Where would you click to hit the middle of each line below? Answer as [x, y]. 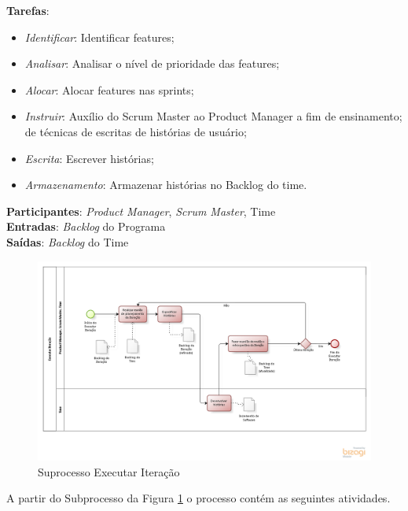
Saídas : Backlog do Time [68, 241]
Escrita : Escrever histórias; [89, 158]
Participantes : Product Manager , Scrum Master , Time [141, 211]
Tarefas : [28, 10]
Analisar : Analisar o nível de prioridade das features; [152, 63]
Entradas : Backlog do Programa [86, 226]
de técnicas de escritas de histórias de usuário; [136, 131]
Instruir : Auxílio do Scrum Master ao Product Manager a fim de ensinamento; [213, 116]
